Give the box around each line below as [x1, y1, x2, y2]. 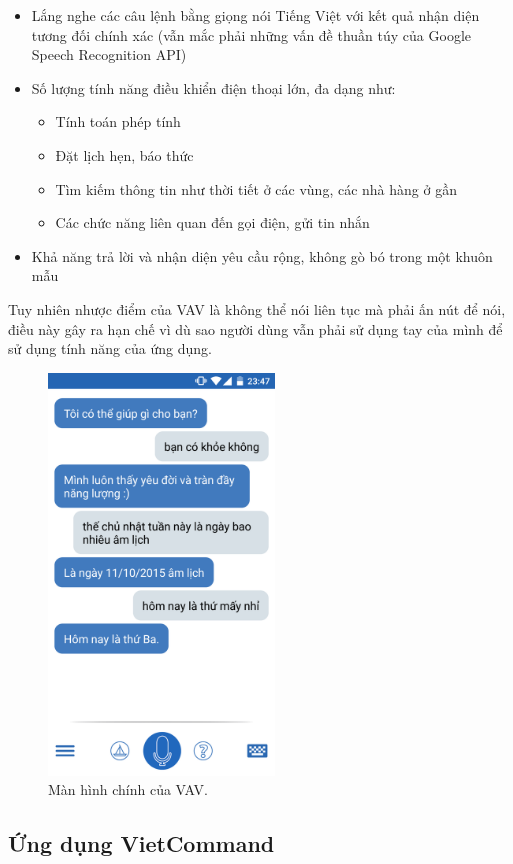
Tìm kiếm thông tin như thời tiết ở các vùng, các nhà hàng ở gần [55, 178, 457, 199]
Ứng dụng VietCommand [8, 828, 275, 859]
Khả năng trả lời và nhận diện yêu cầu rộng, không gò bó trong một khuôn [31, 245, 493, 266]
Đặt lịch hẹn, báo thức [55, 144, 194, 165]
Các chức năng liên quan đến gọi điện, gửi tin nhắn [55, 212, 370, 233]
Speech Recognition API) [31, 44, 187, 65]
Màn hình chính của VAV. [48, 779, 208, 800]
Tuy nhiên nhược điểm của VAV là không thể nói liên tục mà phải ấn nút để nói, [8, 298, 506, 319]
